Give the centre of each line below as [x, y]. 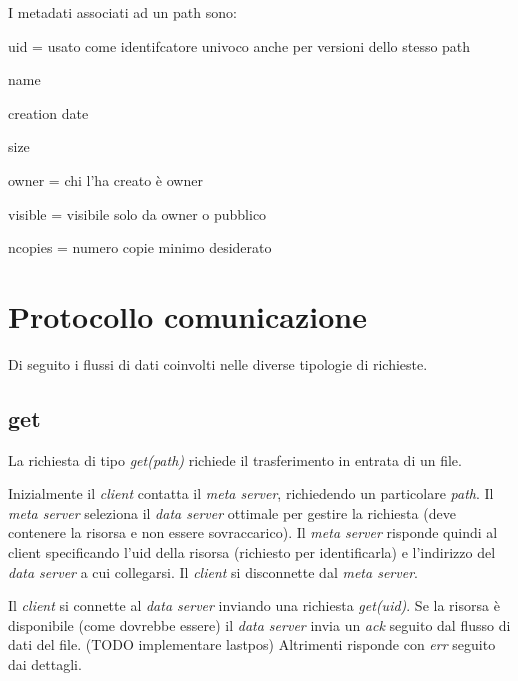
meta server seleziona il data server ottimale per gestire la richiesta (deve [232, 512]
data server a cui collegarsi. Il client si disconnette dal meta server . [213, 571]
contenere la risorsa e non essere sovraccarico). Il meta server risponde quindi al [253, 532]
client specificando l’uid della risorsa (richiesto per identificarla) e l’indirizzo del [252, 552]
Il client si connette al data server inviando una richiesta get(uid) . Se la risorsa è [254, 605]
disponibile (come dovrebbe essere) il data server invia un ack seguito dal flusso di [259, 624]
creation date [48, 112]
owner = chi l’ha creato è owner [105, 179]
